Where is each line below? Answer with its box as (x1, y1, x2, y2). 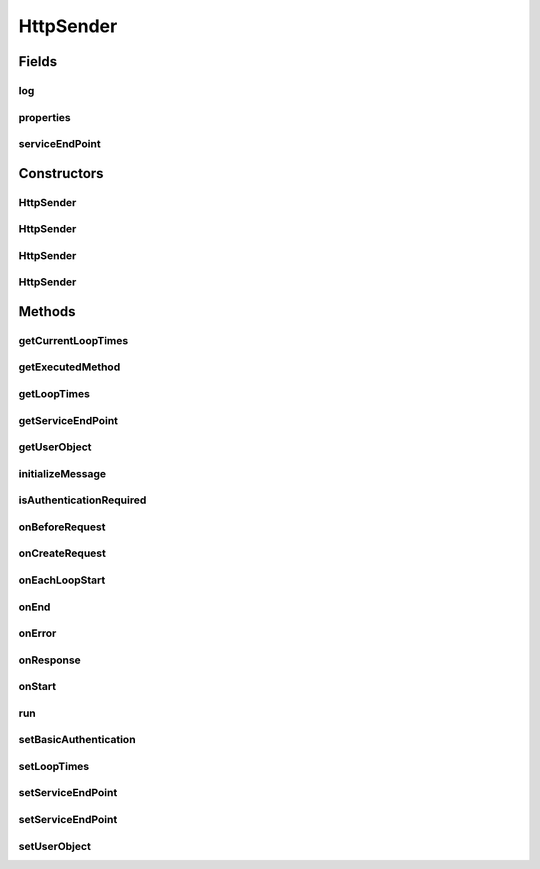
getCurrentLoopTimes (18, 333, 129, 347)
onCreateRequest (18, 546, 107, 560)
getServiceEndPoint (18, 413, 119, 427)
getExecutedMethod (18, 360, 121, 374)
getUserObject (18, 440, 92, 454)
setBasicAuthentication (18, 733, 136, 747)
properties (18, 110, 71, 124)
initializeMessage (18, 466, 107, 480)
